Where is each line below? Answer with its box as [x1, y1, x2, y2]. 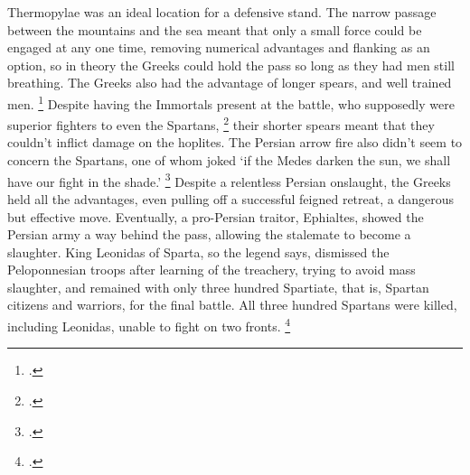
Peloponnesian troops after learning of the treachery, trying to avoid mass [7, 260, 416, 279]
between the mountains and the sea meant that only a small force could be [7, 20, 422, 39]
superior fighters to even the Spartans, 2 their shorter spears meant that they [7, 113, 435, 134]
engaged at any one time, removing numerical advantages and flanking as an [7, 38, 430, 57]
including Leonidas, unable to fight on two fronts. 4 [7, 314, 291, 335]
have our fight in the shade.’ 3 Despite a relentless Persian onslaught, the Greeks [7, 169, 451, 191]
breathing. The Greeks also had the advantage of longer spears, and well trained [7, 73, 452, 92]
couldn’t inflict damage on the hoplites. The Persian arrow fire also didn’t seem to [7, 133, 463, 152]
